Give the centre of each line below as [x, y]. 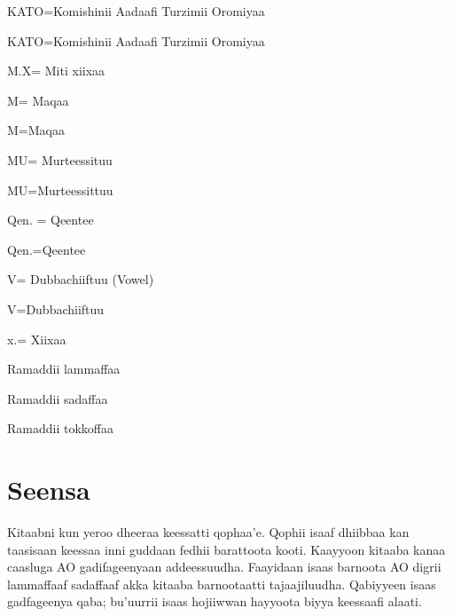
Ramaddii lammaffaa [64, 369]
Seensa [49, 490]
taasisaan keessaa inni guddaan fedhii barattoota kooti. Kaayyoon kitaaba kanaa [226, 549]
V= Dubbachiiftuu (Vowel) [81, 279]
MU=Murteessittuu [60, 190]
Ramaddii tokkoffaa [60, 428]
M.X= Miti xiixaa [56, 71]
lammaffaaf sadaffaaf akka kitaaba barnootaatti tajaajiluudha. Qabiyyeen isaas [222, 584]
